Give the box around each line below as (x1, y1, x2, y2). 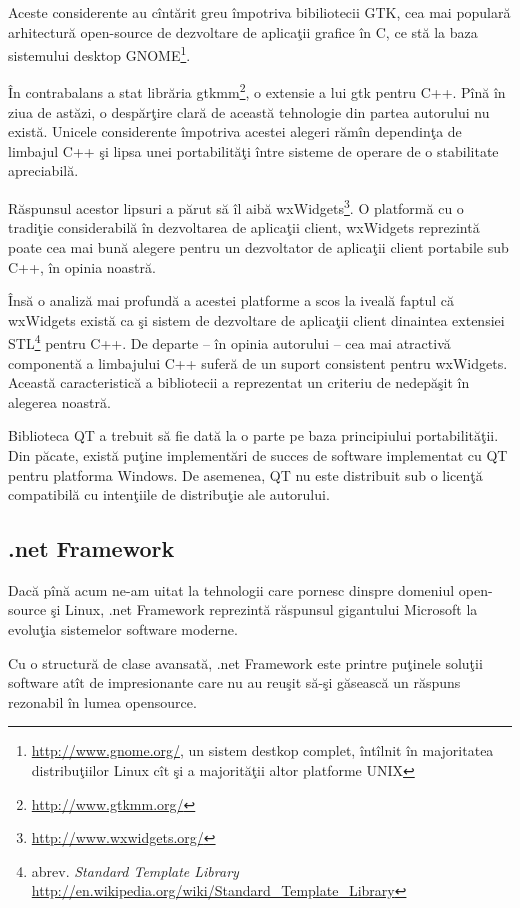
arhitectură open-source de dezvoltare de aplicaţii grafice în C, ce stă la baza (8, 21, 478, 42)
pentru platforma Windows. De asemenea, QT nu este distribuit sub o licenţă (8, 464, 483, 485)
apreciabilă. (8, 160, 79, 181)
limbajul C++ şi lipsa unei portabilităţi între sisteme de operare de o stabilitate (8, 140, 499, 161)
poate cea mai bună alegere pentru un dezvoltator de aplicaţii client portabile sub (8, 236, 509, 257)
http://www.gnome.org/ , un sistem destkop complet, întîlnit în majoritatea (31, 740, 494, 761)
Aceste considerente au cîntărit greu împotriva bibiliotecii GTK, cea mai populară (8, 2, 511, 22)
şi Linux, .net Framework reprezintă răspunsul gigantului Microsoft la (50, 599, 478, 620)
